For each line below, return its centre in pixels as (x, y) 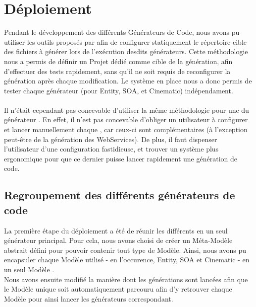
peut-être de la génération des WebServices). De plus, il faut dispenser (111, 139)
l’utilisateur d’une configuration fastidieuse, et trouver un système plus (111, 149)
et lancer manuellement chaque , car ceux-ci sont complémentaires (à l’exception (126, 129)
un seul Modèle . (29, 269)
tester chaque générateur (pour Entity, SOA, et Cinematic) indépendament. (119, 90)
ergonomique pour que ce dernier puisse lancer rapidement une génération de (121, 158)
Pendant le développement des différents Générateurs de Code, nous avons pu (122, 32)
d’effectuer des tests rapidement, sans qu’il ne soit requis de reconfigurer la (117, 71)
